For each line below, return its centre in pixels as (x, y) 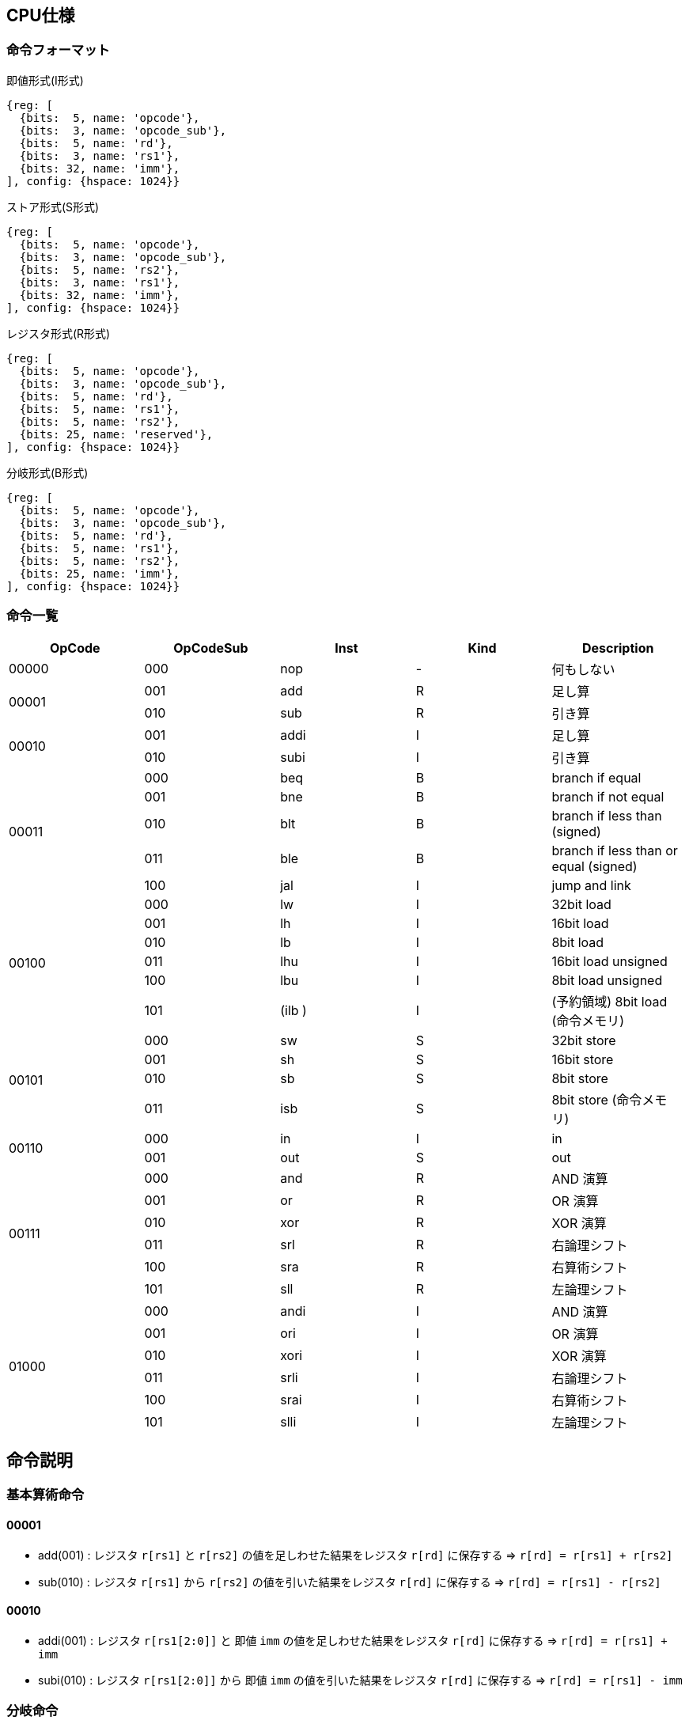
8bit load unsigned (607, 980)
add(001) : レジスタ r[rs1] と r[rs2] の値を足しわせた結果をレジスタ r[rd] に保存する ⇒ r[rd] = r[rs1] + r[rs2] (356, 1555)
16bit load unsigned (609, 961)
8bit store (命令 (597, 1099)
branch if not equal (608, 796)
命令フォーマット (58, 50)
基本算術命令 (45, 1495)
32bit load (581, 904)
